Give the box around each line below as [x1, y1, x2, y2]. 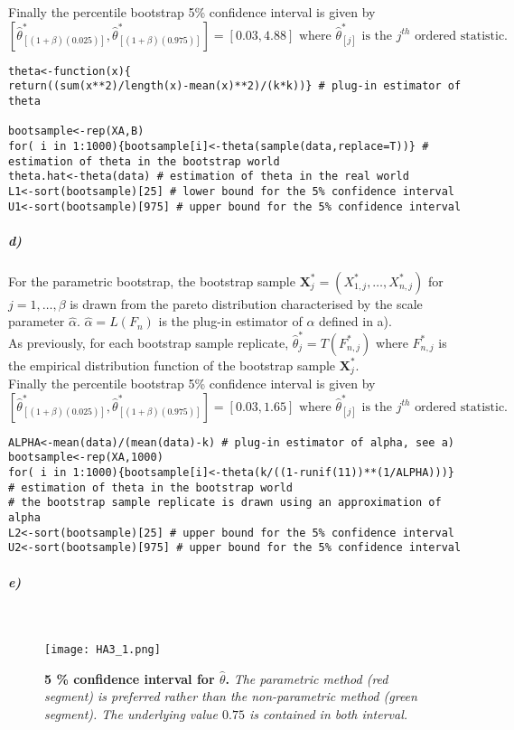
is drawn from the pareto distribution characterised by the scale [70, 294, 423, 313]
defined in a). [319, 312, 392, 331]
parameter [8, 312, 65, 331]
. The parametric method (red [225, 669, 388, 688]
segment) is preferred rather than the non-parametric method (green [44, 687, 417, 706]
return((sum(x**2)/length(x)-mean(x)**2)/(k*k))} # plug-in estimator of [8, 80, 462, 93]
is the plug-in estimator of [158, 312, 303, 331]
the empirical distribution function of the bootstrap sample [8, 355, 336, 374]
